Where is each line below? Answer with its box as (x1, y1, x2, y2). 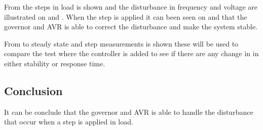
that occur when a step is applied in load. (4, 116, 133, 127)
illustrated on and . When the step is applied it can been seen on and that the (4, 11, 247, 22)
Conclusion (4, 82, 63, 98)
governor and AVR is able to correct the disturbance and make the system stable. (4, 21, 258, 32)
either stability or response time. (4, 58, 105, 68)
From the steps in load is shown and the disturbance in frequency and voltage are (4, 2, 258, 12)
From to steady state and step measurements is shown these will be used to (4, 38, 239, 49)
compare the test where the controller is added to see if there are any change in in (4, 48, 259, 59)
